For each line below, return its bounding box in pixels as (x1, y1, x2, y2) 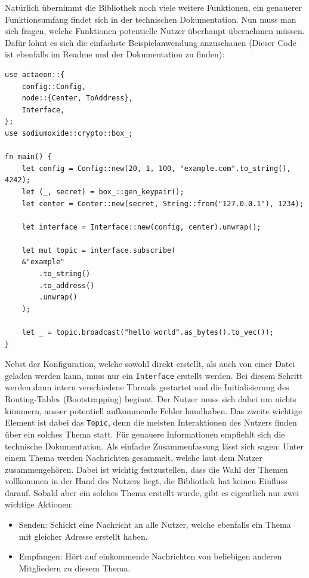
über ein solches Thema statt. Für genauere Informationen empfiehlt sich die (5, 427, 285, 440)
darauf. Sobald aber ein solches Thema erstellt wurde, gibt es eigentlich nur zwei (5, 486, 299, 499)
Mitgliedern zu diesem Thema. (18, 561, 131, 574)
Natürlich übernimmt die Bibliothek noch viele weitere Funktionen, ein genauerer (5, 1, 302, 13)
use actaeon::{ (5, 70, 65, 79)
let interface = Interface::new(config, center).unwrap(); (21, 222, 261, 231)
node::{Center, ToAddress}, (21, 94, 133, 103)
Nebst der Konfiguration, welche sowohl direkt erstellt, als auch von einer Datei (5, 357, 295, 370)
